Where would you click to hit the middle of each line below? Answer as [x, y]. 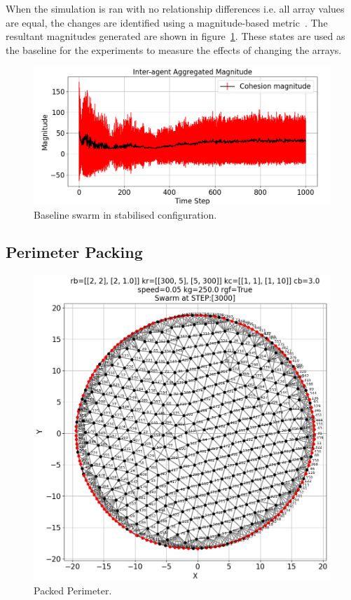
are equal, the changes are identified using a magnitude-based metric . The [167, 22]
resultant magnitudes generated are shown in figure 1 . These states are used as [175, 36]
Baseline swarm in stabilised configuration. [125, 214]
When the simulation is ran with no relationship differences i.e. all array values [175, 8]
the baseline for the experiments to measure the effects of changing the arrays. [174, 49]
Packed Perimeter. [73, 591]
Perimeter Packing [74, 252]
